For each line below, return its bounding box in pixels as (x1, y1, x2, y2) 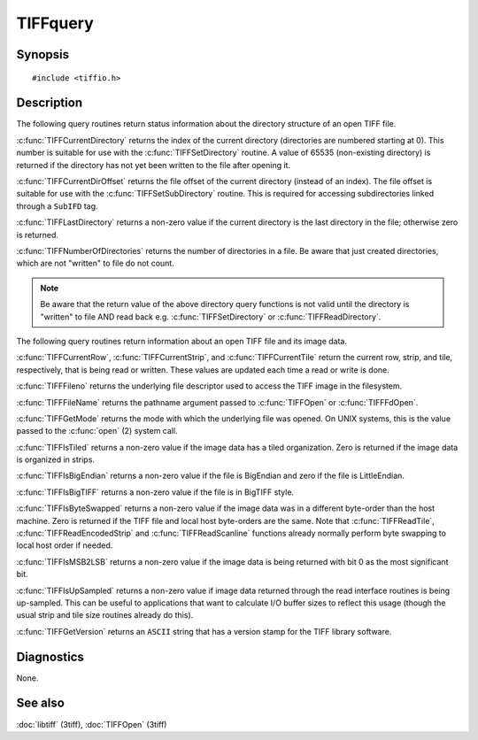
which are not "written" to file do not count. (16, 258, 174, 269)
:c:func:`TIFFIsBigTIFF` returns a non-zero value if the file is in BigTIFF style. (16, 487, 295, 497)
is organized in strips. (16, 454, 95, 465)
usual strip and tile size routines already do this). (16, 610, 194, 621)
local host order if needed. (16, 540, 113, 551)
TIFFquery (16, 13, 95, 33)
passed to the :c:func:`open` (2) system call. (16, 426, 178, 436)
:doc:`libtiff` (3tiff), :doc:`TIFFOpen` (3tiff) (16, 719, 167, 729)
